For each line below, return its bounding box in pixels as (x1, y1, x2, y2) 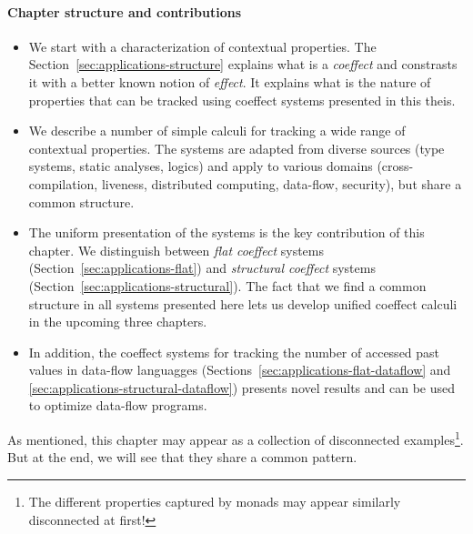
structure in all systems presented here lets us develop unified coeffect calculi (28, 294, 458, 313)
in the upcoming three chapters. (28, 312, 207, 331)
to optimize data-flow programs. (28, 396, 207, 415)
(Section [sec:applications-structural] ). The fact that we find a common (28, 276, 427, 295)
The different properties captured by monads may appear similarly (28, 491, 401, 510)
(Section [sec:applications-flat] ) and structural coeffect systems (28, 258, 376, 277)
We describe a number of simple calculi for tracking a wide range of (28, 121, 406, 140)
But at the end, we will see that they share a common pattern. (7, 448, 357, 467)
